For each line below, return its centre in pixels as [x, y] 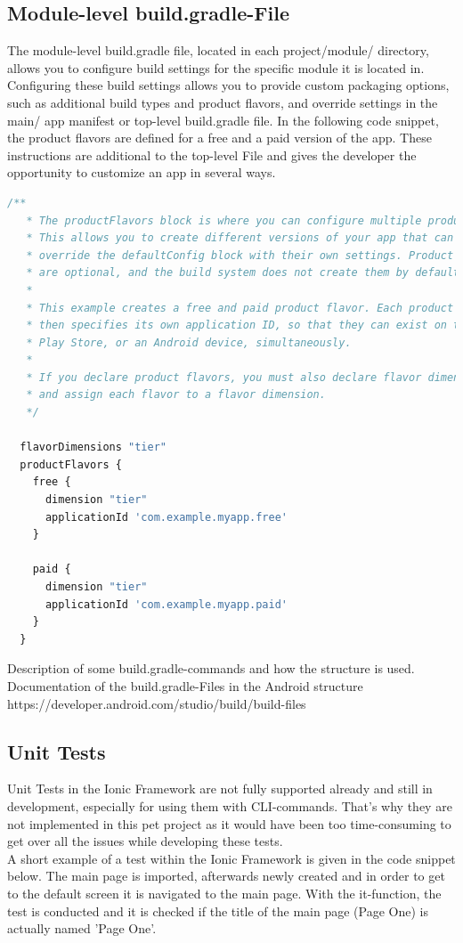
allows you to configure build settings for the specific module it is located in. [216, 67]
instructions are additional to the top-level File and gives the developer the [212, 154]
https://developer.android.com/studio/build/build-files [157, 703]
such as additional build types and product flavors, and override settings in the [223, 102]
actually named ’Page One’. [82, 928]
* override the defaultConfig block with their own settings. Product [240, 255]
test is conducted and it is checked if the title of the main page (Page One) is [218, 910]
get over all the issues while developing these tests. [145, 841]
